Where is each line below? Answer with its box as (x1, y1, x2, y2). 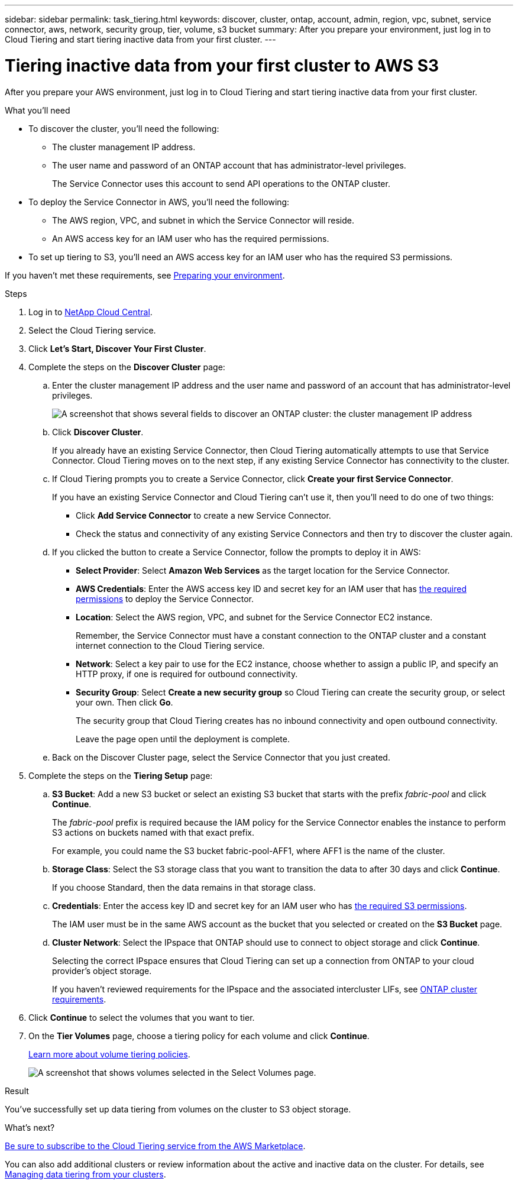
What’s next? (5, 1122, 55, 1133)
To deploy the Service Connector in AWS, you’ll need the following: (28, 196, 290, 207)
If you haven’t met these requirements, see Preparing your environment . (5, 270, 285, 280)
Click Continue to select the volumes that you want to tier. (28, 1012, 255, 1023)
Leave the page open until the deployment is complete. (76, 733, 290, 744)
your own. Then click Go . (76, 697, 173, 707)
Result (5, 1085, 29, 1096)
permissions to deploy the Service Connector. (76, 593, 254, 604)
